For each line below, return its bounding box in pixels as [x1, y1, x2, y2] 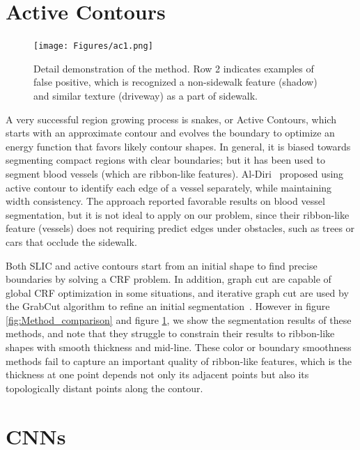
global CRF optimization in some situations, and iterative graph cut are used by [6, 285, 349, 300]
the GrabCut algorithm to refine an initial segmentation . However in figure [6, 299, 330, 313]
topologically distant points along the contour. [6, 380, 203, 395]
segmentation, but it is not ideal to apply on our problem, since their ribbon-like [6, 207, 350, 222]
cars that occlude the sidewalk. [6, 234, 137, 249]
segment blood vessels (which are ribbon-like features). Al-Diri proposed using [6, 166, 344, 180]
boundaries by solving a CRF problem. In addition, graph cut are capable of [6, 272, 331, 286]
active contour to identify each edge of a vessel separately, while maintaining [6, 180, 332, 194]
